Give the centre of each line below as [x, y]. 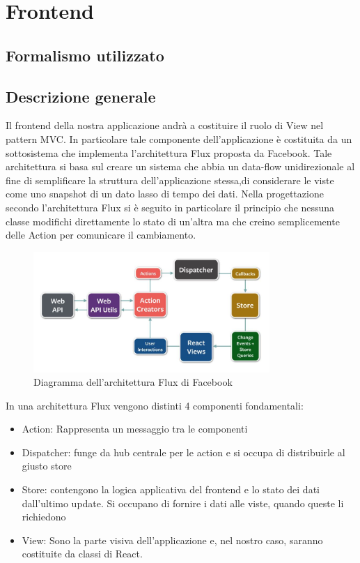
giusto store [47, 466]
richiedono [44, 517]
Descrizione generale [81, 96]
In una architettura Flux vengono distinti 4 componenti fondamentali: [155, 405]
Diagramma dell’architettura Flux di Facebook [133, 382]
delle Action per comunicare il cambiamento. [101, 235]
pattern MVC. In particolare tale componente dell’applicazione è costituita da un [179, 138]
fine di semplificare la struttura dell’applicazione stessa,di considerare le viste [170, 180]
